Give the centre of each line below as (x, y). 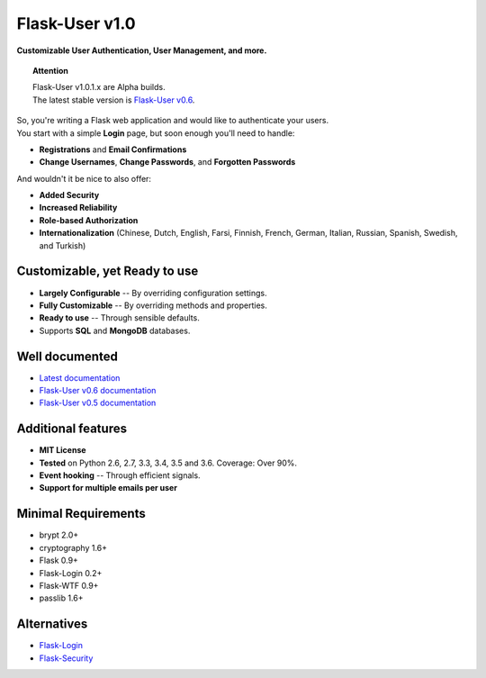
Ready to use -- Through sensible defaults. (119, 318)
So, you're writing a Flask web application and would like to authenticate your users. (172, 121)
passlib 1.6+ (61, 598)
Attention (51, 70)
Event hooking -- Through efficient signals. (120, 475)
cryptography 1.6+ (73, 547)
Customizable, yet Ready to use (108, 271)
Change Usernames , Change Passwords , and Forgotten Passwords (167, 162)
